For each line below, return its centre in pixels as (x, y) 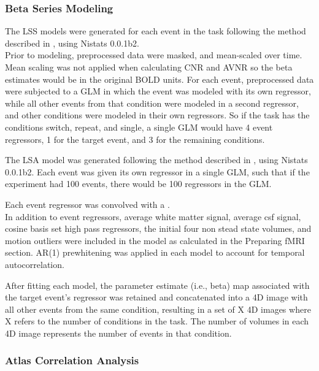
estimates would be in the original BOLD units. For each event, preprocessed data (159, 79)
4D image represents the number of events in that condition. (118, 333)
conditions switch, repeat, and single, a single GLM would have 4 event (139, 127)
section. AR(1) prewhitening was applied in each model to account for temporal (155, 252)
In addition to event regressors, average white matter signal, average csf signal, (153, 216)
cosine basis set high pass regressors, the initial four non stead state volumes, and (158, 228)
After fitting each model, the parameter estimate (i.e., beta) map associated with (157, 285)
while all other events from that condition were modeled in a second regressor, (152, 103)
